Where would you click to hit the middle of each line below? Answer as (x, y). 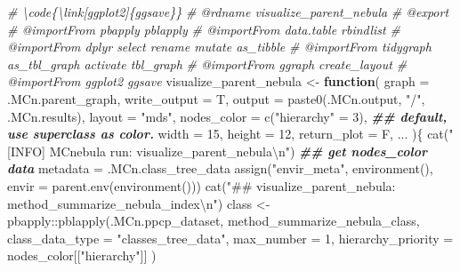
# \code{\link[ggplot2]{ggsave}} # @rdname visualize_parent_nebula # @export (228, 12)
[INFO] (26, 151)
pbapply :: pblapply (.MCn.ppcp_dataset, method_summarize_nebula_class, (214, 221)
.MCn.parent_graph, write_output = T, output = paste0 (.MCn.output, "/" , (216, 98)
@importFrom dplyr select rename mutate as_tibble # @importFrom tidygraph (219, 47)
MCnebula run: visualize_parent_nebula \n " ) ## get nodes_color (238, 151)
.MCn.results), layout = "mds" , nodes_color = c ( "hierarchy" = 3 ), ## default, (227, 116)
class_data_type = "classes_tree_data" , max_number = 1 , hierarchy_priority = (230, 238)
